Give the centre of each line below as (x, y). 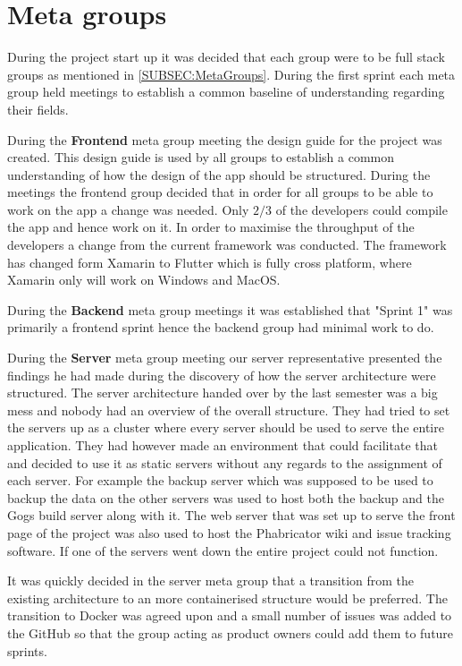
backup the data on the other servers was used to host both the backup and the (226, 497)
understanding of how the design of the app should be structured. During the (219, 174)
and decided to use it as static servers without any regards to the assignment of (225, 462)
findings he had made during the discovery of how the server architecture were (222, 375)
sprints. (27, 650)
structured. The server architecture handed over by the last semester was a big (223, 393)
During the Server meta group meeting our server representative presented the (225, 358)
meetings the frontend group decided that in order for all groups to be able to (220, 192)
